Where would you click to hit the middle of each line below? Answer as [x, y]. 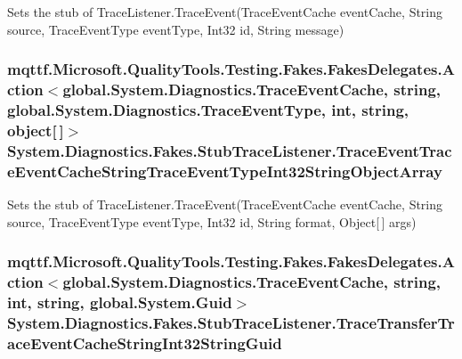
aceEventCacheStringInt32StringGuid [145, 343]
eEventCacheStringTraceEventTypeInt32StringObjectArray [225, 171]
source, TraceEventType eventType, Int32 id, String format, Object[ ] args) [212, 221]
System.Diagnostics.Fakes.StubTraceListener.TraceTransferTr [231, 322]
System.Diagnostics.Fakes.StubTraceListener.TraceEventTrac [230, 150]
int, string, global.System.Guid [120, 302]
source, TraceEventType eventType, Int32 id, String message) [176, 29]
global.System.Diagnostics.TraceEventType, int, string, [208, 109]
